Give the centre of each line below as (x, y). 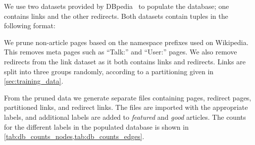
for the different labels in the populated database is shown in (96, 126)
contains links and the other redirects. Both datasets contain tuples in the (116, 16)
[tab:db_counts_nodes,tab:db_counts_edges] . (74, 136)
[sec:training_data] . (34, 81)
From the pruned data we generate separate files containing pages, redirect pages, (128, 97)
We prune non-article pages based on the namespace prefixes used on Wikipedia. (126, 42)
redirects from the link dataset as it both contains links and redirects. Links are (125, 61)
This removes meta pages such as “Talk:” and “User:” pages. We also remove (121, 52)
